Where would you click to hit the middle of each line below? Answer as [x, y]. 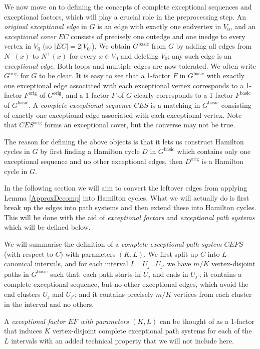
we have [179, 264]
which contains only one [214, 151]
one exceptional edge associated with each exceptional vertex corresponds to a [124, 85]
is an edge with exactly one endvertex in [159, 26]
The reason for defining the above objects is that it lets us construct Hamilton [124, 141]
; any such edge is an [200, 55]
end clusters [22, 294]
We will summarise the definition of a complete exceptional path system [113, 244]
